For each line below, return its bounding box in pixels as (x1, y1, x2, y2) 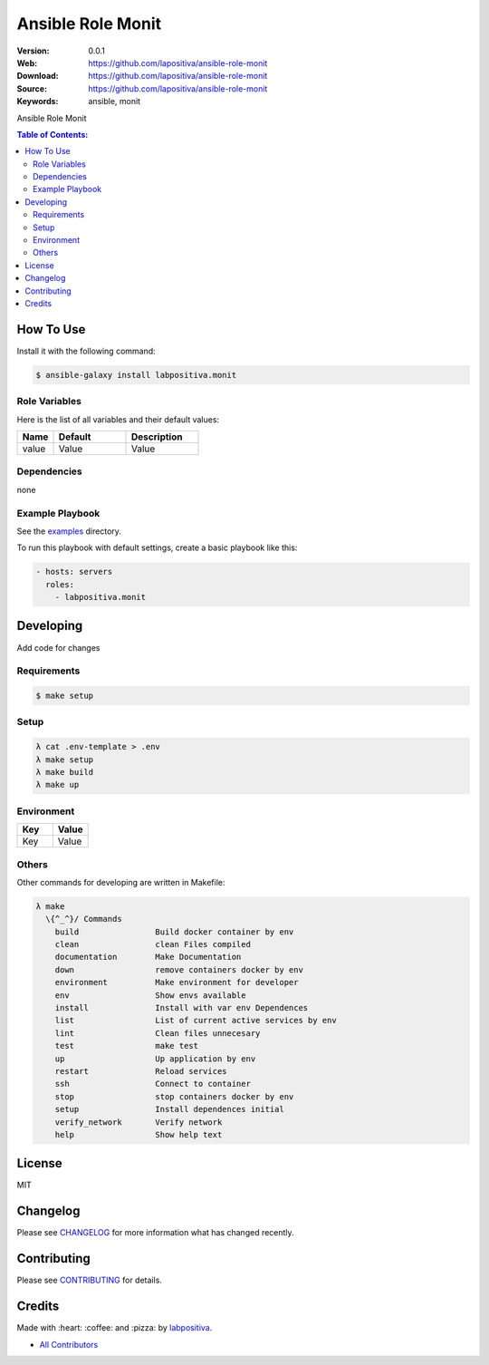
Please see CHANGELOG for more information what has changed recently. (16, 1227, 294, 1238)
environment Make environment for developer (54, 977, 299, 988)
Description (131, 431, 183, 443)
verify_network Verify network (54, 1117, 223, 1128)
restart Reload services (54, 1066, 227, 1076)
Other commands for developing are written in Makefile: (16, 876, 225, 887)
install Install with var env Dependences (54, 1002, 309, 1012)
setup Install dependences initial (54, 1104, 284, 1115)
